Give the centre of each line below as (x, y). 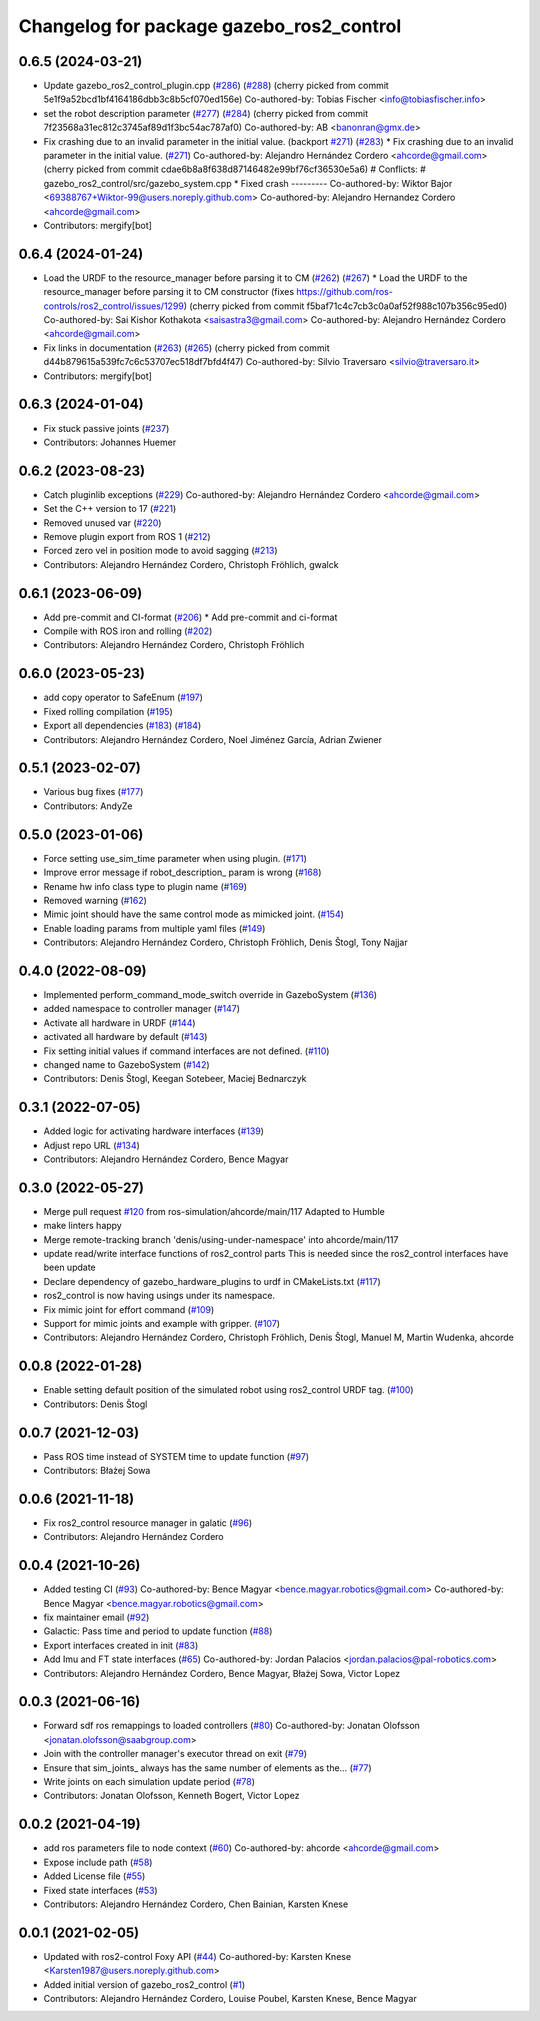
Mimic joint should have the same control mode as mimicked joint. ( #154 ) (194, 914)
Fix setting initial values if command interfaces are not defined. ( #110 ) (186, 1051)
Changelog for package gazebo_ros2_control (210, 26)
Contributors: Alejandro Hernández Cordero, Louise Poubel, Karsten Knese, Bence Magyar (230, 1998)
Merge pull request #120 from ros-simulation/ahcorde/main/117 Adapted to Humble (214, 1211)
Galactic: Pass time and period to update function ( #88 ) (158, 1631)
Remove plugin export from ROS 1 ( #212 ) (127, 536)
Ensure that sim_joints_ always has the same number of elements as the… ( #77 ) (207, 1767)
